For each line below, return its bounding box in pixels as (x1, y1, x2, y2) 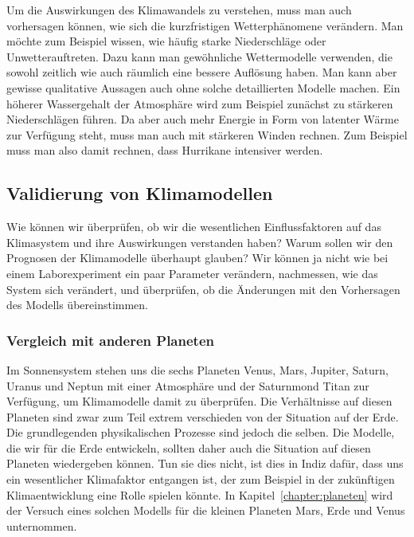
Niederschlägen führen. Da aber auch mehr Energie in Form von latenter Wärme (6, 111, 399, 127)
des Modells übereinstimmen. (6, 296, 148, 313)
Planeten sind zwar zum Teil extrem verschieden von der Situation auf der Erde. (6, 408, 399, 425)
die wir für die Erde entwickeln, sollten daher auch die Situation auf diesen (6, 439, 371, 456)
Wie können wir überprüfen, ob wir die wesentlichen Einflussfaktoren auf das (6, 218, 381, 235)
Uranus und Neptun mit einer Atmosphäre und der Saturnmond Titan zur (6, 377, 369, 394)
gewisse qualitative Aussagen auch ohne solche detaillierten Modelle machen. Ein (6, 79, 400, 96)
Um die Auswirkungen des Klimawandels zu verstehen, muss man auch (6, 2, 352, 18)
